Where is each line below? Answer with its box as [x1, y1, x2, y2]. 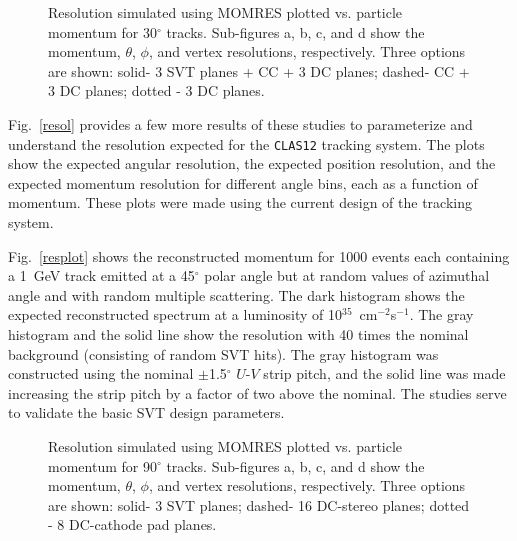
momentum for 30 [48, 21, 157, 42]
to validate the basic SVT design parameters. [8, 402, 285, 423]
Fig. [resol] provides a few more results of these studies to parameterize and [8, 113, 473, 134]
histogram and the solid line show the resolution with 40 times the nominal [8, 323, 469, 344]
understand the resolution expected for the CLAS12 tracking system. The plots [8, 133, 485, 154]
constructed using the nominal [8, 363, 194, 384]
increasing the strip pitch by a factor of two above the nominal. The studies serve [8, 382, 507, 403]
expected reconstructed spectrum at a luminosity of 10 [8, 304, 342, 325]
